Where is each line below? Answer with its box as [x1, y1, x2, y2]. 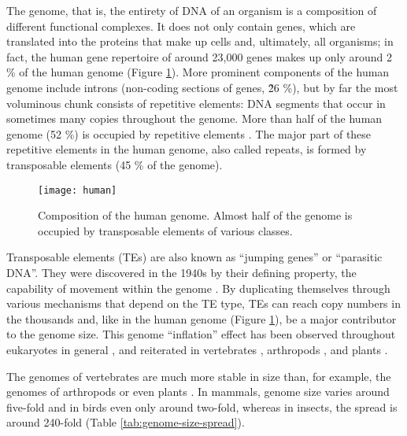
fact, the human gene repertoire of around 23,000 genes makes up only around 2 [6, 48, 392, 65]
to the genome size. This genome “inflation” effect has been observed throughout [6, 326, 396, 342]
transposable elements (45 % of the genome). [6, 156, 223, 172]
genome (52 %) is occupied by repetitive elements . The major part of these [6, 125, 372, 142]
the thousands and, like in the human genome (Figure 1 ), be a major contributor [6, 310, 397, 327]
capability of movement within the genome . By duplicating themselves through [6, 279, 390, 296]
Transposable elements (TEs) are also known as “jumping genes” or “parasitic [6, 249, 383, 265]
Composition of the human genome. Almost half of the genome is [38, 207, 353, 224]
